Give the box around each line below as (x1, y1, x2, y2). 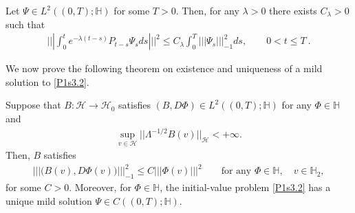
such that (6, 16, 45, 31)
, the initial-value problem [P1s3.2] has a (160, 180, 331, 194)
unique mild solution (6, 193, 92, 208)
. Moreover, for (69, 180, 131, 194)
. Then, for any (175, 3, 239, 17)
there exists (269, 3, 317, 17)
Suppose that (6, 98, 61, 112)
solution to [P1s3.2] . (6, 74, 89, 89)
